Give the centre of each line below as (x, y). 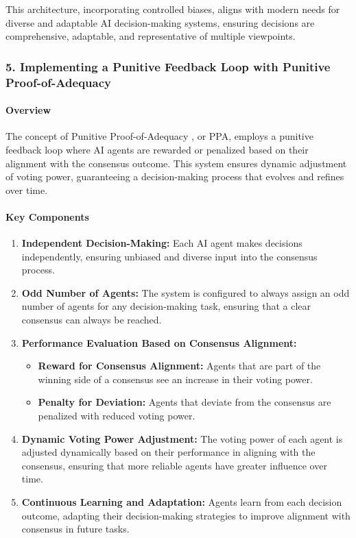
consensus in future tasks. (75, 529)
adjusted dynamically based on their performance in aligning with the (168, 452)
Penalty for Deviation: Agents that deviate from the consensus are (185, 402)
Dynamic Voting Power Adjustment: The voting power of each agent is (182, 438)
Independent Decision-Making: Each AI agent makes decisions (162, 243)
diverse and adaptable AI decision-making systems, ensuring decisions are (160, 22)
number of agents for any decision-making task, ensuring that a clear (166, 306)
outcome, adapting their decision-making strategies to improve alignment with (186, 515)
